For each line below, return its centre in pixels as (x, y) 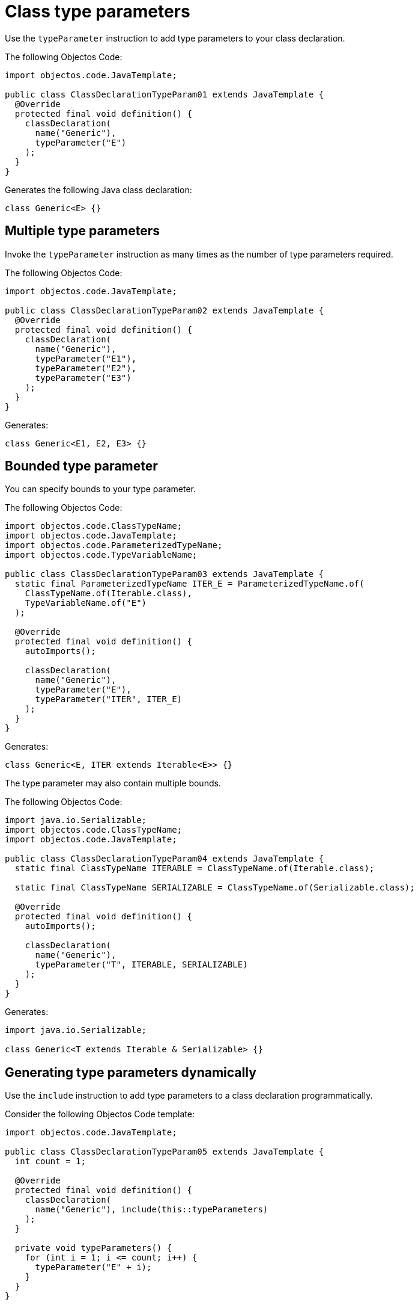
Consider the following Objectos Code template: (100, 1114)
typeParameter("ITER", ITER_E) (109, 699)
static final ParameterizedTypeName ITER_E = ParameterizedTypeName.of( (189, 584)
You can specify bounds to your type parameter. (100, 489)
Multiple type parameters (83, 231)
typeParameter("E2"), (86, 368)
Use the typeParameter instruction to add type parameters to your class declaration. (175, 38)
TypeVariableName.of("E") (86, 603)
